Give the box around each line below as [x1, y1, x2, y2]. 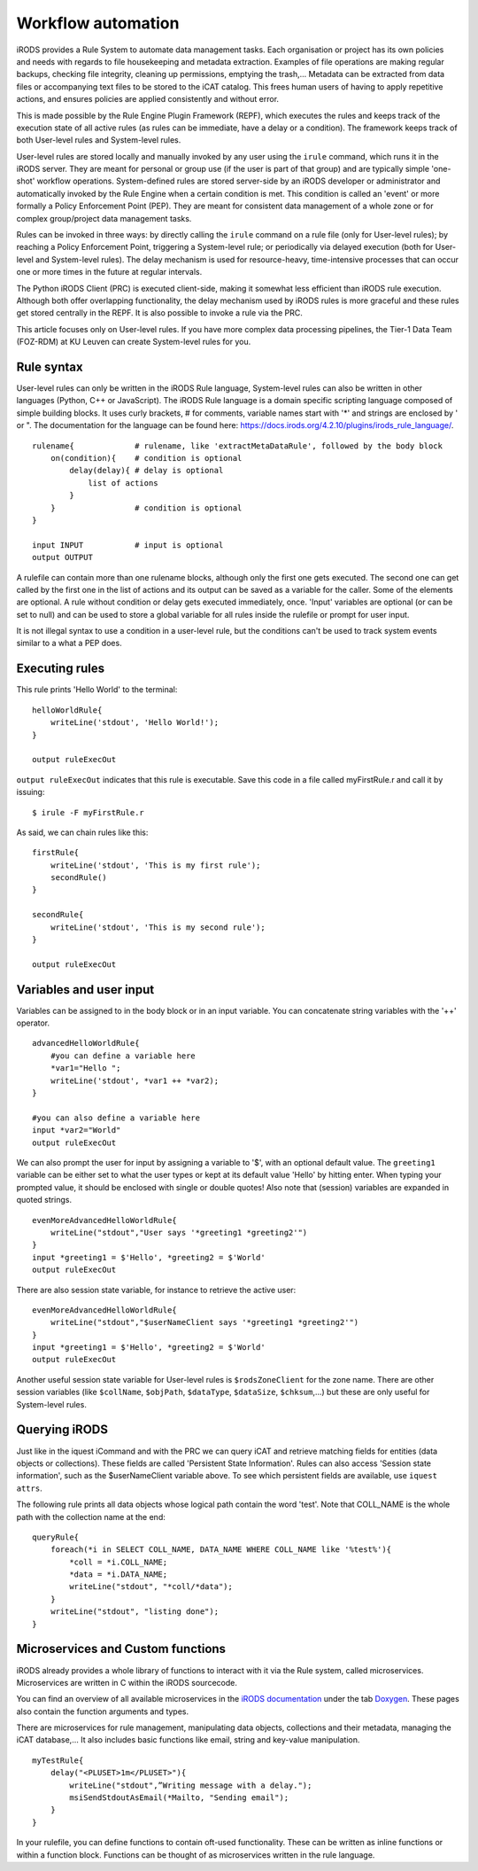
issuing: [16, 787, 45, 798]
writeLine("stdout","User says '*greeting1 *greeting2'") [50, 1228, 308, 1237]
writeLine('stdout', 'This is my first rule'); [50, 860, 261, 870]
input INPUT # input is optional [32, 540, 224, 550]
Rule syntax [16, 359, 83, 374]
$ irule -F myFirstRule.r [32, 807, 145, 817]
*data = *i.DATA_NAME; [69, 1570, 168, 1579]
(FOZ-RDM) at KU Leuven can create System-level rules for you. [16, 337, 251, 347]
